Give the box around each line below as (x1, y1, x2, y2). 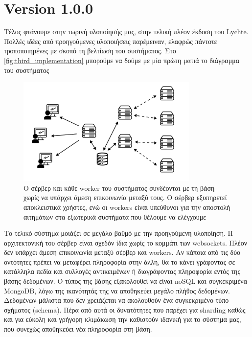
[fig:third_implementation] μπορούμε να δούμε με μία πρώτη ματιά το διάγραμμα (4, 55, 240, 65)
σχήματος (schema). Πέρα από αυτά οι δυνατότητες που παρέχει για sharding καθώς (4, 304, 246, 315)
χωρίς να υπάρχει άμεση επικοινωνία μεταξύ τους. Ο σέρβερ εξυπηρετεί (23, 192, 227, 202)
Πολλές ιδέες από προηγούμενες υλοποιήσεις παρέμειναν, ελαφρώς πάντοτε (4, 36, 217, 46)
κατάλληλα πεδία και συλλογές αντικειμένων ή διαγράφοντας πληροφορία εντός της (4, 266, 240, 276)
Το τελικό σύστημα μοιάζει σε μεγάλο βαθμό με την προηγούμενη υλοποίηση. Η (4, 228, 233, 238)
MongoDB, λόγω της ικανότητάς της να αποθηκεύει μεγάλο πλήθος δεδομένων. (4, 285, 230, 295)
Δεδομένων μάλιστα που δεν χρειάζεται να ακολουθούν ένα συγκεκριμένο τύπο (4, 295, 229, 305)
